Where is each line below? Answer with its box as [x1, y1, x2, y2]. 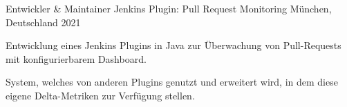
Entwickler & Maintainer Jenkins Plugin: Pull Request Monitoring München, [6, 1, 332, 15]
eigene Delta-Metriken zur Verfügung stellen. [6, 88, 195, 102]
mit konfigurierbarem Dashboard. [6, 51, 147, 66]
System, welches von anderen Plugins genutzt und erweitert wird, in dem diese [6, 75, 338, 89]
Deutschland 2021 [6, 14, 81, 29]
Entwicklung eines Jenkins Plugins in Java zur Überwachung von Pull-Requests [6, 38, 341, 52]
